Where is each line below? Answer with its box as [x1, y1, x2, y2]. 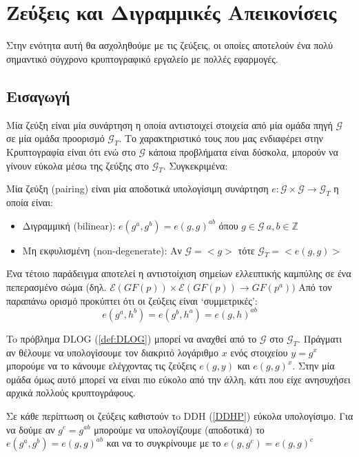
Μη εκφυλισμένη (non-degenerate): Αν [22, 243, 182, 257]
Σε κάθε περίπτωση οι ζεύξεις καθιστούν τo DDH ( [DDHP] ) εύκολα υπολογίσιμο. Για [6, 408, 353, 423]
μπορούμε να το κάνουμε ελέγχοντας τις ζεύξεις [6, 358, 196, 373]
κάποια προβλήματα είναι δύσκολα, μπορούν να [148, 144, 338, 159]
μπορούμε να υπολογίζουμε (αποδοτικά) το [94, 422, 265, 436]
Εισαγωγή [6, 85, 70, 106]
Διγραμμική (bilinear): [22, 218, 116, 232]
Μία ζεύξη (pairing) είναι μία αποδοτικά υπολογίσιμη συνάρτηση [6, 181, 269, 196]
